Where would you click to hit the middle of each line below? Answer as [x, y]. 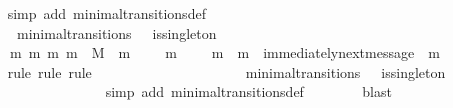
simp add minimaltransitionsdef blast [248, 91]
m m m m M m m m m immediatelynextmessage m [224, 52]
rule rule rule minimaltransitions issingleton [226, 71]
